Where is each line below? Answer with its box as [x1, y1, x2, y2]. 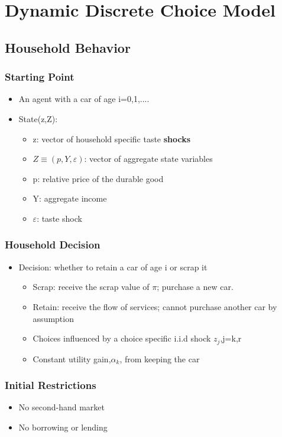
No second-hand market [18, 401, 105, 413]
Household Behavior [5, 38, 131, 56]
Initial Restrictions [5, 378, 96, 393]
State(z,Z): [18, 112, 58, 125]
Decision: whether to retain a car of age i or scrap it [18, 260, 208, 273]
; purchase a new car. [157, 280, 234, 293]
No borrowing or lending [18, 420, 108, 433]
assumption [33, 312, 74, 324]
